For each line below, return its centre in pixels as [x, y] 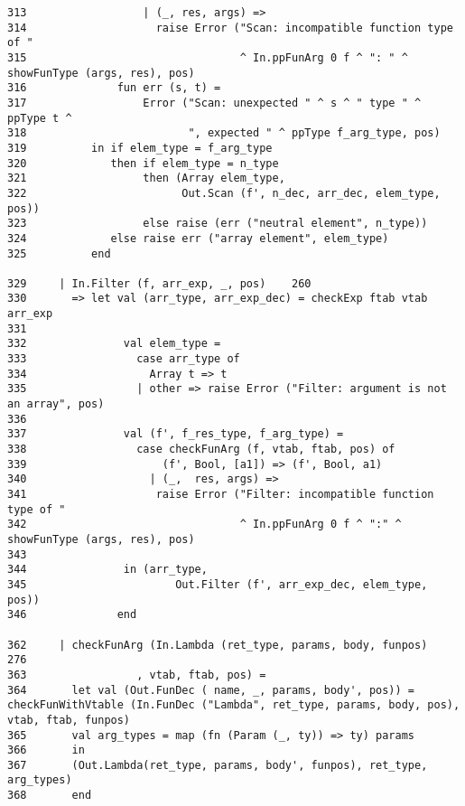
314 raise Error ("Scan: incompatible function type [230, 28]
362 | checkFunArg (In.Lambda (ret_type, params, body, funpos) [218, 645]
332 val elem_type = [114, 344]
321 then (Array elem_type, [146, 178]
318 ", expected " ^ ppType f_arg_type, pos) [224, 133]
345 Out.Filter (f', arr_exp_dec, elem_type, [218, 584]
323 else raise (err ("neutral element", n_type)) [218, 224]
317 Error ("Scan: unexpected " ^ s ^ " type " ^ [214, 103]
